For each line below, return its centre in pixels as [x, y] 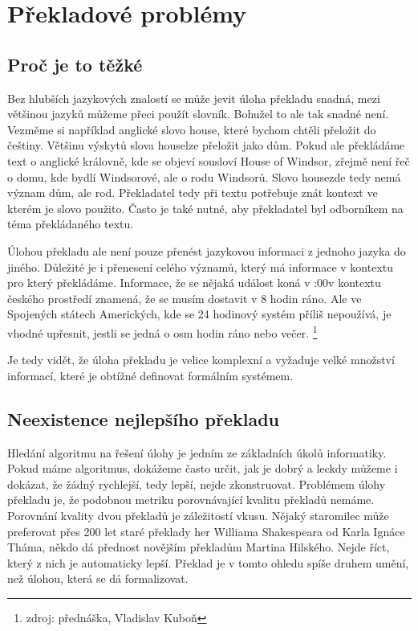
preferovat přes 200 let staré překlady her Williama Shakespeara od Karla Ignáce [206, 531]
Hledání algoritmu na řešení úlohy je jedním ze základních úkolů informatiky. [197, 452]
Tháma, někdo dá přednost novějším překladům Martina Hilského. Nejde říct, [199, 547]
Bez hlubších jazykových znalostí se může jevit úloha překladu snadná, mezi [194, 98]
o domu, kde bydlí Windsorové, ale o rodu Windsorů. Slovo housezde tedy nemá [204, 176]
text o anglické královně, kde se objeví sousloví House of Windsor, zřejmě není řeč [209, 160]
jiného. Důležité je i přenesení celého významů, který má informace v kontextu [201, 266]
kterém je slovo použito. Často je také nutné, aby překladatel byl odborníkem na [205, 208]
